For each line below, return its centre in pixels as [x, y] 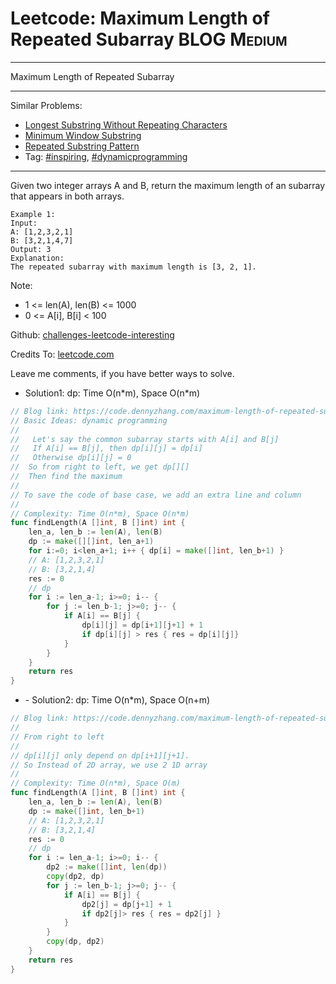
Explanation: [37, 258]
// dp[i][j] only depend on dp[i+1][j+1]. [100, 755]
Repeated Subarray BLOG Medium [149, 39]
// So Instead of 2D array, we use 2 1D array [109, 765]
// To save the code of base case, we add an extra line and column [156, 495]
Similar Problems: [46, 105]
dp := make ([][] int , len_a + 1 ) [91, 542]
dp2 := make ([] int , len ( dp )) [107, 867]
